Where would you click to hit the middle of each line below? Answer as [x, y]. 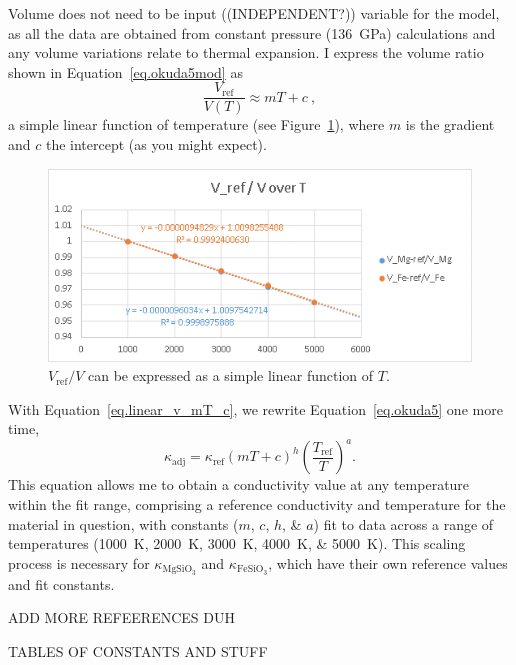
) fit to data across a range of [403, 523]
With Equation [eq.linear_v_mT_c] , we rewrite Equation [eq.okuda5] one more [255, 408]
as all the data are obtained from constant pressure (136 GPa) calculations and [252, 32]
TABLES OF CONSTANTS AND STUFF [138, 650]
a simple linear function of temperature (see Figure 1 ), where [196, 124]
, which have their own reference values [388, 562]
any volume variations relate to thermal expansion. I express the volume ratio [246, 52]
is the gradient [450, 124]
